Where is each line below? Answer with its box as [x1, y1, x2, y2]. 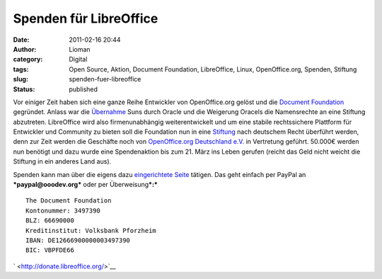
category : [13, 55, 43, 64]
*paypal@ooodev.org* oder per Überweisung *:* [13, 181, 158, 189]
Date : [13, 35, 30, 44]
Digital [69, 55, 88, 64]
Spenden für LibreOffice [13, 11, 158, 26]
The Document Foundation [25, 197, 112, 205]
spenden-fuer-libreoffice [69, 75, 141, 84]
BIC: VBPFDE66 [25, 246, 74, 254]
